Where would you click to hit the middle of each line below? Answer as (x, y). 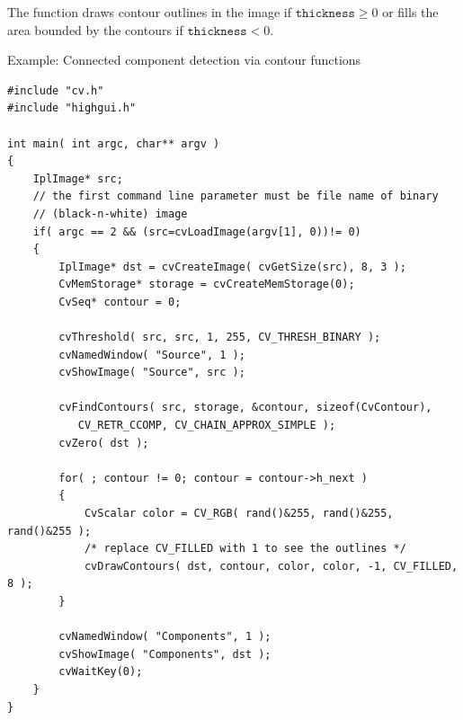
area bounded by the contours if (95, 29)
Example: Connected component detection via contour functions (184, 60)
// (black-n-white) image (110, 213)
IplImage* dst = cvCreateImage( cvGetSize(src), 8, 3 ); (232, 267)
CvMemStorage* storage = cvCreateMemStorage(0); (207, 284)
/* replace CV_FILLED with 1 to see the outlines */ (245, 549)
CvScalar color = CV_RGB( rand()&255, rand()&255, (239, 514)
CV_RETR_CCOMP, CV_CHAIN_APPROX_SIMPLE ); (207, 426)
